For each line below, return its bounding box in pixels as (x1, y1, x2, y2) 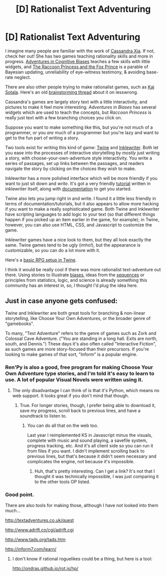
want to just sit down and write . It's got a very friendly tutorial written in (5, 180, 151, 186)
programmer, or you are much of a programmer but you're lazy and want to (5, 129, 159, 135)
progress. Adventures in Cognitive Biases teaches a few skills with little (5, 58, 150, 64)
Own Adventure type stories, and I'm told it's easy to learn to (5, 370, 155, 377)
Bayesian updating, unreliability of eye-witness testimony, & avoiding (5, 69, 146, 75)
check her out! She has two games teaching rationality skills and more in (5, 53, 154, 59)
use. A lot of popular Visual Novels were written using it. (5, 376, 143, 383)
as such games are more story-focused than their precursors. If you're (5, 346, 149, 352)
